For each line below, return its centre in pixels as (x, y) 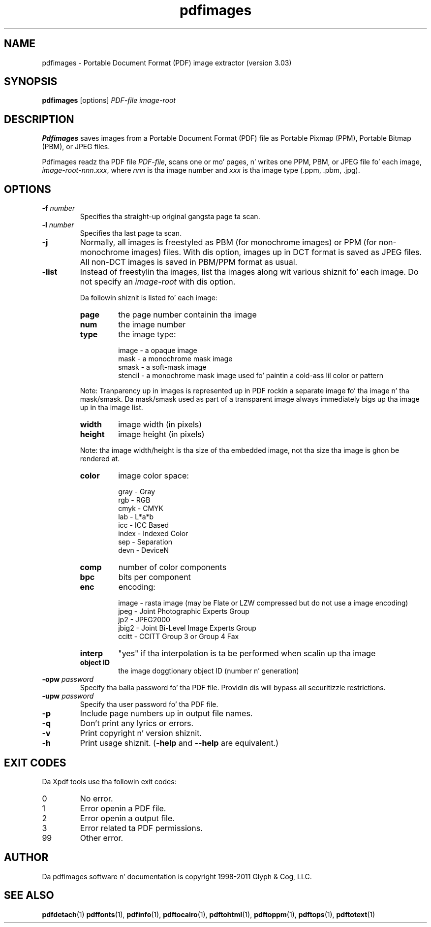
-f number (59, 208)
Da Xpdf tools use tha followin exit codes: (109, 781)
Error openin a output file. (127, 818)
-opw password (68, 679)
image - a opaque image (158, 351)
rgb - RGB (134, 500)
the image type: (147, 335)
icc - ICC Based (144, 525)
